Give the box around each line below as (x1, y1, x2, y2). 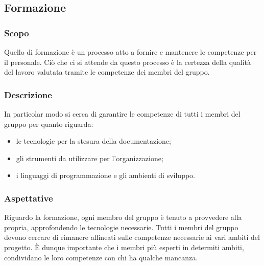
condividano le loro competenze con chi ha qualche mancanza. (4, 252, 198, 262)
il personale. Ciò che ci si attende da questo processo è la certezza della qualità (4, 56, 251, 67)
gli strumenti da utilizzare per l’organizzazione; (16, 152, 163, 163)
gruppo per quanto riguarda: (4, 118, 93, 129)
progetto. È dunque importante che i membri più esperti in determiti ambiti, (4, 241, 244, 252)
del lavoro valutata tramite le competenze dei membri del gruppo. (4, 66, 210, 77)
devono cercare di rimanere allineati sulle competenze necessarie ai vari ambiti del (4, 232, 260, 242)
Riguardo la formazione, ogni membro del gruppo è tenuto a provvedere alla (4, 212, 242, 223)
